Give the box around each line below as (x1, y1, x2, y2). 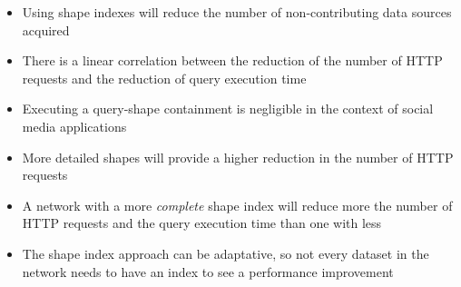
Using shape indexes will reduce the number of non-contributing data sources (22, 3, 452, 21)
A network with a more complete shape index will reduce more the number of (22, 195, 453, 214)
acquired (22, 20, 70, 39)
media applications (22, 116, 127, 135)
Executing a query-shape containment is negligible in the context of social (22, 99, 434, 118)
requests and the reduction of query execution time (22, 68, 307, 87)
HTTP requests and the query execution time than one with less (22, 213, 382, 233)
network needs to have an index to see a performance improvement (22, 262, 394, 281)
